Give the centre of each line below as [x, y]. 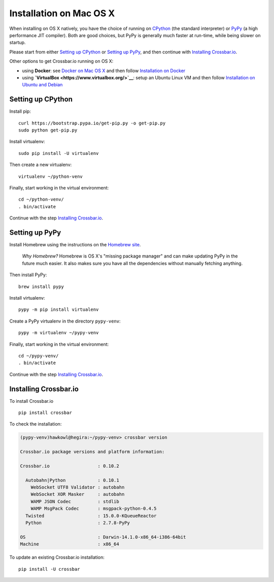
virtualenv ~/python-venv [51, 176]
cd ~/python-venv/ [41, 200]
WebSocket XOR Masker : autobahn [78, 494]
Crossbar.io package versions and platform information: [92, 452]
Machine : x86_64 [70, 544]
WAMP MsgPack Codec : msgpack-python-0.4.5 [94, 509]
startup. [18, 43]
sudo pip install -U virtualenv [59, 153]
